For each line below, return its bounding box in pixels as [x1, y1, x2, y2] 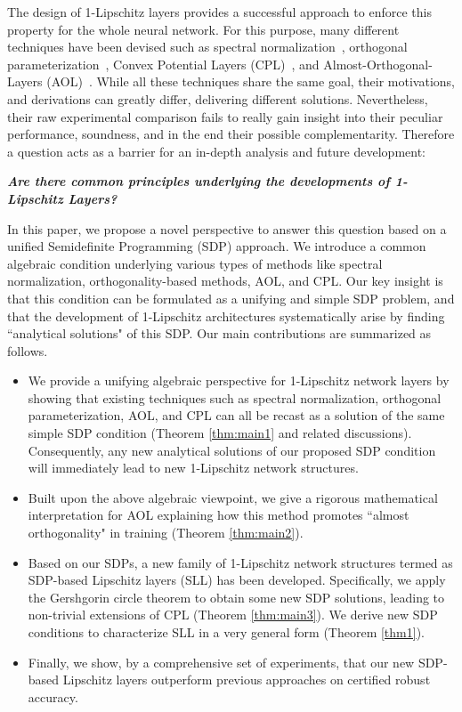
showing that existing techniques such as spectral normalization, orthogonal [28, 388, 442, 407]
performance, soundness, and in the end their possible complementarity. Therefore [7, 125, 455, 143]
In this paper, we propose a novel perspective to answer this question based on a [7, 219, 447, 238]
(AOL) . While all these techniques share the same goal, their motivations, [46, 72, 455, 91]
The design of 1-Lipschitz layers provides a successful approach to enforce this [7, 3, 432, 20]
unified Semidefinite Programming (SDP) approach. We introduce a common [7, 237, 426, 255]
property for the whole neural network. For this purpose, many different [7, 20, 400, 38]
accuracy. [28, 687, 78, 706]
